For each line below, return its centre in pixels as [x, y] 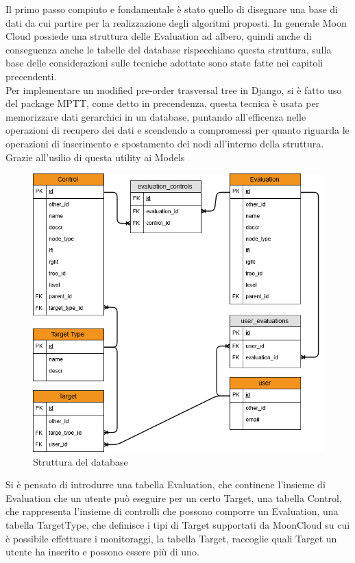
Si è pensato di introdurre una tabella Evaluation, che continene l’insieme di [166, 484]
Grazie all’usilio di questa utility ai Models [95, 157]
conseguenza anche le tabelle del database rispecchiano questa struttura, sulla [169, 49]
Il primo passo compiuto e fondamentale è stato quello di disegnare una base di [172, 9]
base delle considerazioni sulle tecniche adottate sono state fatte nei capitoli [164, 63]
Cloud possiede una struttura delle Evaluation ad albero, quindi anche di [159, 36]
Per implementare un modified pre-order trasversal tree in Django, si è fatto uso [174, 89]
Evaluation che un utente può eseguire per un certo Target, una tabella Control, [174, 498]
